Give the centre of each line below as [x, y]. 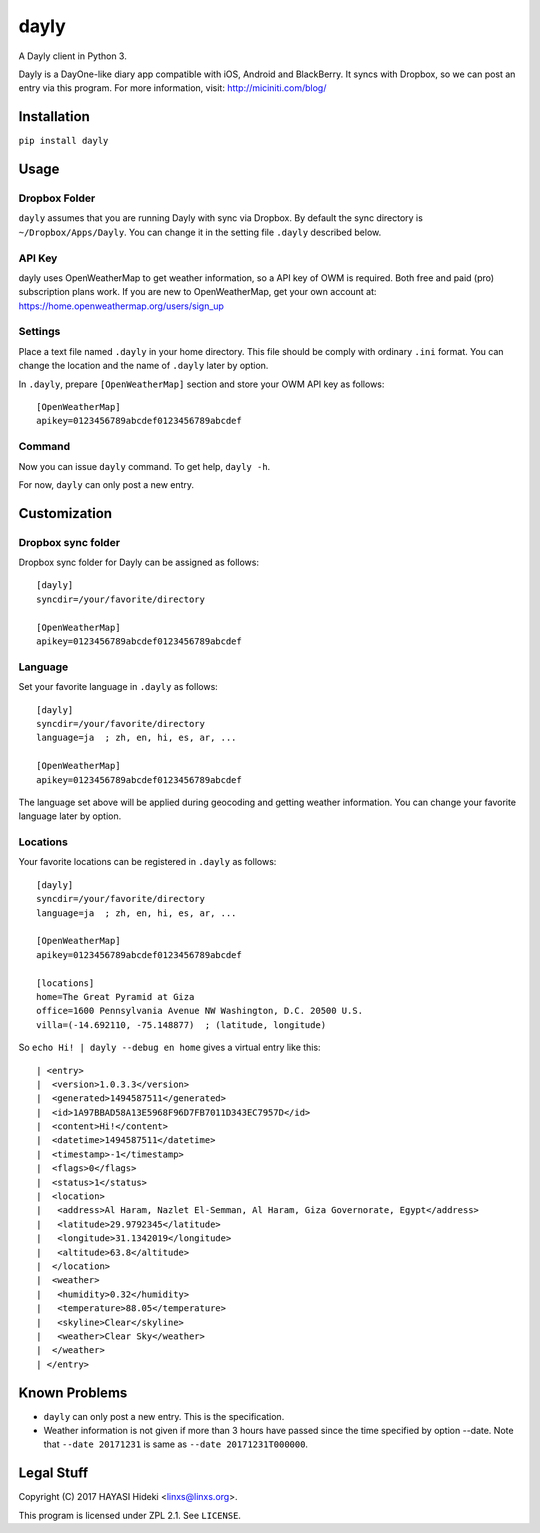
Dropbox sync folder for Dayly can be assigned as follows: [139, 562]
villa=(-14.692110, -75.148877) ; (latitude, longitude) [181, 1024]
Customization [65, 513]
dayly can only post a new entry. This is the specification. [164, 1416]
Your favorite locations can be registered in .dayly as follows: [147, 862]
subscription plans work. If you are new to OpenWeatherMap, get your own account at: [197, 292]
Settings [39, 332]
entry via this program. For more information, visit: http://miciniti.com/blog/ [172, 88]
